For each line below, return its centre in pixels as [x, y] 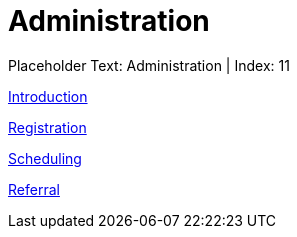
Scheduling [45, 158]
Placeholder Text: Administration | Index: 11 [149, 65]
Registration [47, 127]
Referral [34, 189]
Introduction [48, 96]
